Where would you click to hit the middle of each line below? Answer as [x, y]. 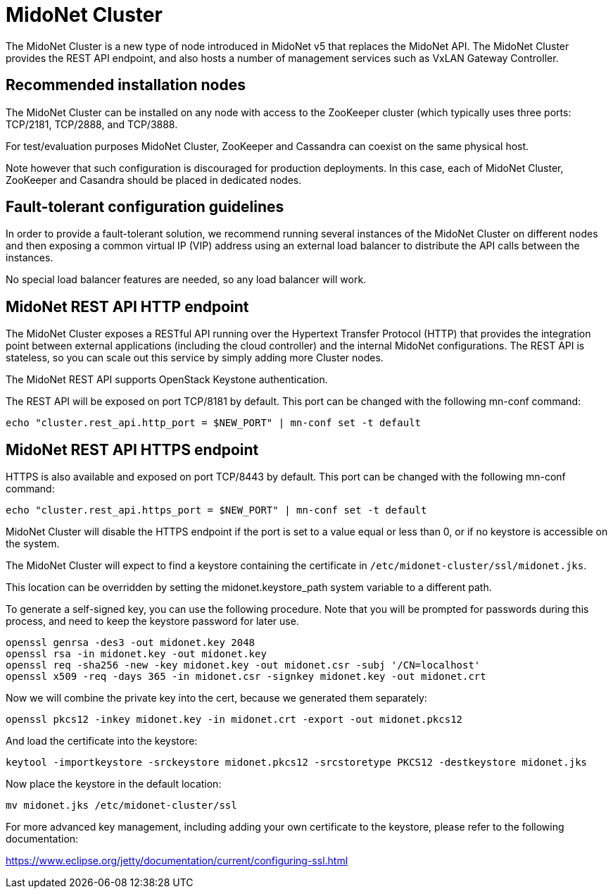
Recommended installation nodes [126, 85]
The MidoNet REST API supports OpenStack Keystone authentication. [167, 380]
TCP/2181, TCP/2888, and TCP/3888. [92, 124]
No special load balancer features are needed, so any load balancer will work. [186, 280]
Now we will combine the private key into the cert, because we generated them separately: [216, 698]
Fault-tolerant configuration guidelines [145, 207]
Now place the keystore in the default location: [114, 784]
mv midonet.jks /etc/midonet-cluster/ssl [121, 806]
